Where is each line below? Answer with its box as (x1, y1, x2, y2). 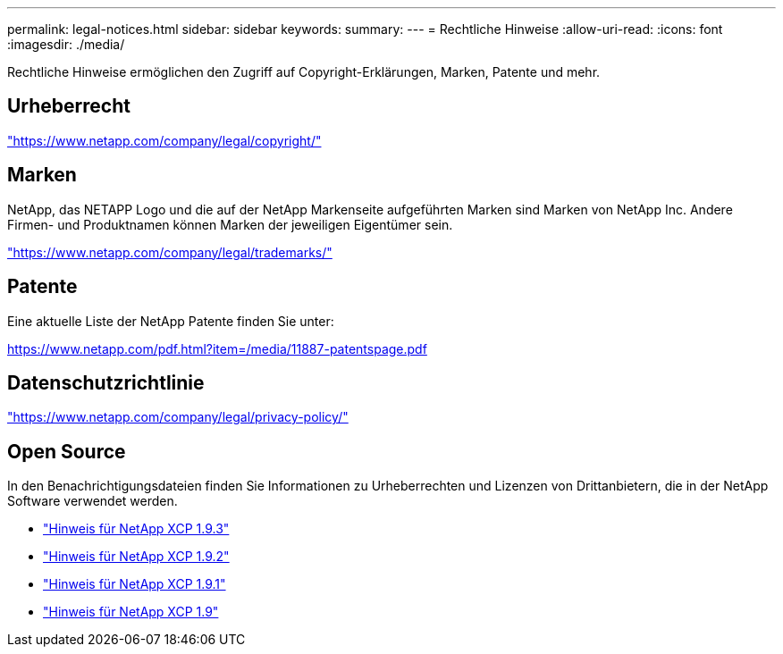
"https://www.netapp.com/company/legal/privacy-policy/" (7, 409, 349, 425)
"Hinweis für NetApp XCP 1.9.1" (43, 576, 226, 592)
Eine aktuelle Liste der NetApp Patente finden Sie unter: (7, 313, 334, 329)
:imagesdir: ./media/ (7, 37, 125, 52)
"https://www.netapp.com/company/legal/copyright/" (7, 132, 322, 148)
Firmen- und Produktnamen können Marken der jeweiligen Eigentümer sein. (7, 216, 453, 232)
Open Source (7, 440, 126, 463)
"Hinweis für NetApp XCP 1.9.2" (43, 549, 230, 565)
